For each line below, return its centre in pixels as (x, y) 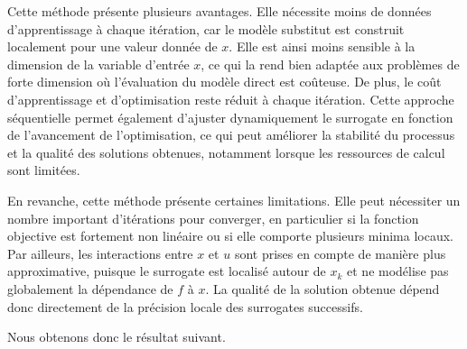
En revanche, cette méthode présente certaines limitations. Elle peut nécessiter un (234, 200)
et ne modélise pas (398, 271)
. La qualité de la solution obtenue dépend (322, 288)
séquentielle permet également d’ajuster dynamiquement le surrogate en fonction (230, 117)
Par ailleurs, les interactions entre (100, 253)
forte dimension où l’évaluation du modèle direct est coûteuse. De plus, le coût (224, 82)
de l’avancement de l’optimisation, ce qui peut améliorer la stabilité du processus (231, 135)
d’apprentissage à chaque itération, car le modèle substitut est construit (206, 28)
